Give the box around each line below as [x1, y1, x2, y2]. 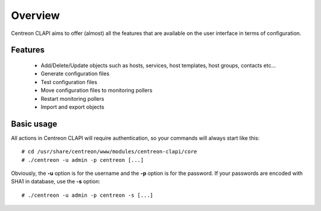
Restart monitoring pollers [40, 95, 105, 102]
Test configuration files [40, 78, 97, 85]
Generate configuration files [40, 70, 110, 77]
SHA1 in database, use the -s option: [11, 178, 100, 185]
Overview [11, 9, 60, 22]
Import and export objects [40, 103, 105, 110]
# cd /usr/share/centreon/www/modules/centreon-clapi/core [21, 148, 197, 155]
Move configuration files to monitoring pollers [40, 87, 153, 94]
